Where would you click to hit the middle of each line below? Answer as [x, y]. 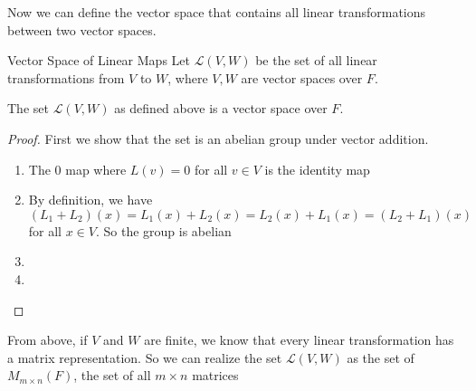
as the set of [381, 357]
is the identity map [317, 169]
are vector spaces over [302, 77]
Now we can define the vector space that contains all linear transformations [217, 12]
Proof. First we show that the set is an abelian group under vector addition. [218, 138]
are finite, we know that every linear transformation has [299, 340]
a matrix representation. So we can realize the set [145, 357]
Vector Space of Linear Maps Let [99, 60]
